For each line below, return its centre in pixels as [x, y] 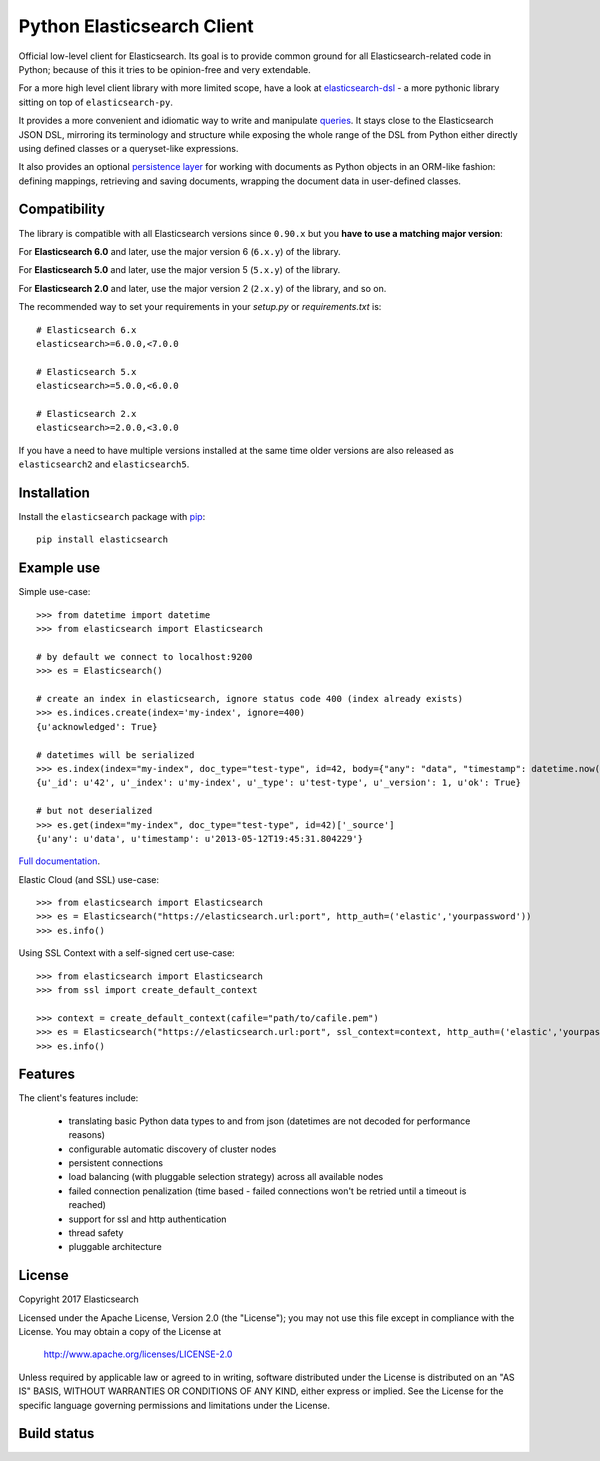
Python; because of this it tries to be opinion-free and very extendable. [165, 69]
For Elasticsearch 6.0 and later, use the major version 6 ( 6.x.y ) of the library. [179, 251]
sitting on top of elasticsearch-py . [96, 102]
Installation [54, 492]
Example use [59, 568]
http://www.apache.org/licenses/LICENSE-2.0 [138, 1354]
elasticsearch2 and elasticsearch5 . [104, 464]
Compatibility [61, 209]
